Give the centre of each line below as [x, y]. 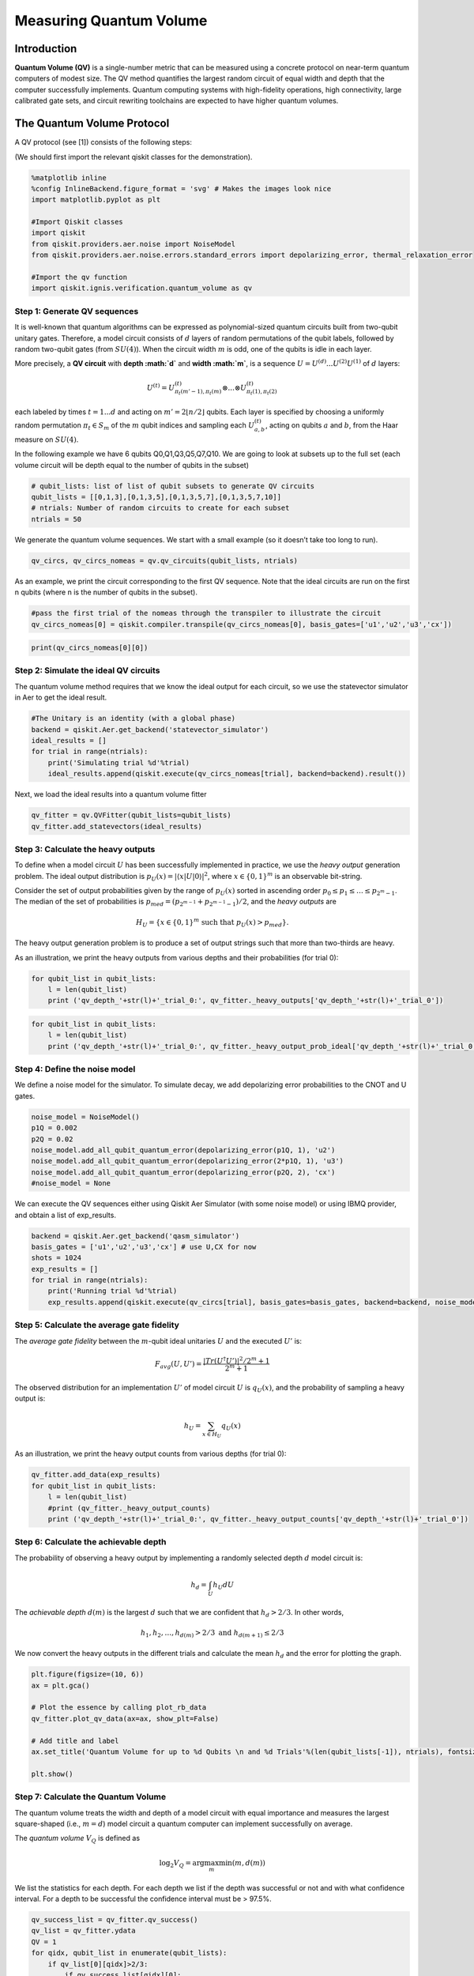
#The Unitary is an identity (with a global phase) [134, 718]
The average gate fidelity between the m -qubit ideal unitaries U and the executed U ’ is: [158, 1341]
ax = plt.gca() [60, 1685]
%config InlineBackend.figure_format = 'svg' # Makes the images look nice [181, 189]
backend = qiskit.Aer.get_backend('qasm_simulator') [135, 1236]
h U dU [224, 1586]
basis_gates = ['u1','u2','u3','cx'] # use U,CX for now [144, 1246]
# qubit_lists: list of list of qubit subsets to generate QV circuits [173, 486]
